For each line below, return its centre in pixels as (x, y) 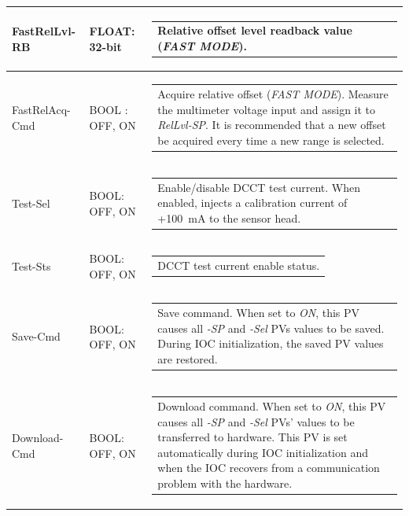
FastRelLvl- (44, 31)
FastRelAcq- (41, 110)
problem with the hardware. (225, 483)
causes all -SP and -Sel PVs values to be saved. (271, 328)
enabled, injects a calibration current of (252, 203)
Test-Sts (31, 265)
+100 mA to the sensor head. (229, 218)
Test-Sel (31, 203)
